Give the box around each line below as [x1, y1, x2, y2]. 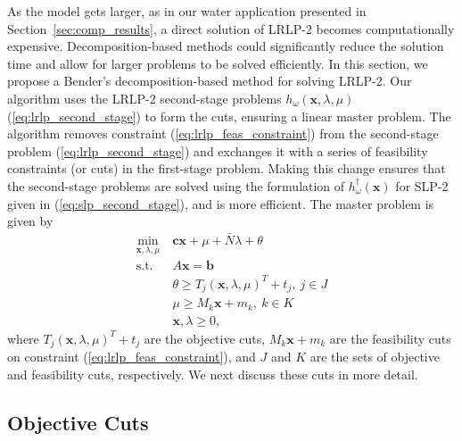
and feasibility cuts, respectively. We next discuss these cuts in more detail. [7, 364, 418, 383]
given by [7, 212, 54, 230]
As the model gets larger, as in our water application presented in [7, 2, 367, 20]
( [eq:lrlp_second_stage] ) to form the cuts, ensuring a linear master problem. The [7, 106, 451, 125]
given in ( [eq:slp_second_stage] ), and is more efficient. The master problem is [7, 194, 434, 212]
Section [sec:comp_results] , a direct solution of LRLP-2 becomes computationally [7, 19, 455, 37]
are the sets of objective [309, 347, 440, 366]
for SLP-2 [395, 176, 449, 195]
